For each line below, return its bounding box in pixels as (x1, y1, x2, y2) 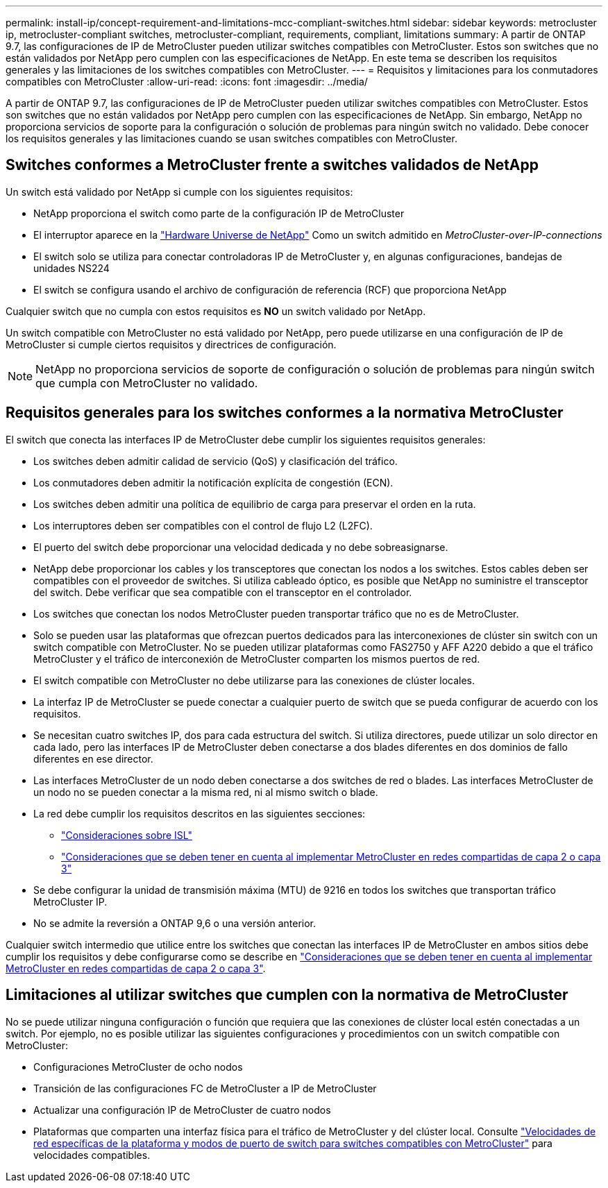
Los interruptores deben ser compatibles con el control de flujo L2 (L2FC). (33, 519, 373, 532)
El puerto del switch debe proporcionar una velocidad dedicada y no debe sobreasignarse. (33, 541, 448, 553)
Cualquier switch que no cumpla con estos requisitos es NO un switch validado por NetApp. (6, 305, 426, 317)
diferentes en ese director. (33, 752, 153, 765)
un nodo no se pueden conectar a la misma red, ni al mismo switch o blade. (33, 786, 378, 798)
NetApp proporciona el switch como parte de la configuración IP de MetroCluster (33, 207, 405, 219)
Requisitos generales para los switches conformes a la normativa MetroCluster (6, 404, 564, 422)
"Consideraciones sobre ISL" (61, 829, 193, 841)
